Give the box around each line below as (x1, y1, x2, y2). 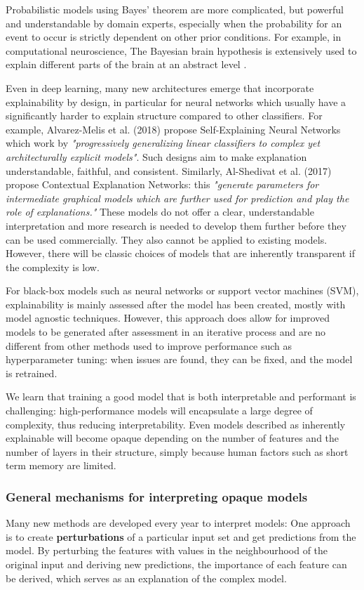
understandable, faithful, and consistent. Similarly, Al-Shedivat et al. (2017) (6, 163, 332, 178)
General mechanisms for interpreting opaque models (6, 487, 308, 505)
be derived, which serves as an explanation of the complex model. (6, 570, 287, 585)
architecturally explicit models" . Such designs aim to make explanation (6, 149, 307, 164)
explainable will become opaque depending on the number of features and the (6, 431, 339, 445)
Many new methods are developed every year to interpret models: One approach (6, 516, 351, 530)
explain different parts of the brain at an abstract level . (6, 57, 247, 72)
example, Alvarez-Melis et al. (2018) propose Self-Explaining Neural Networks (6, 122, 341, 136)
